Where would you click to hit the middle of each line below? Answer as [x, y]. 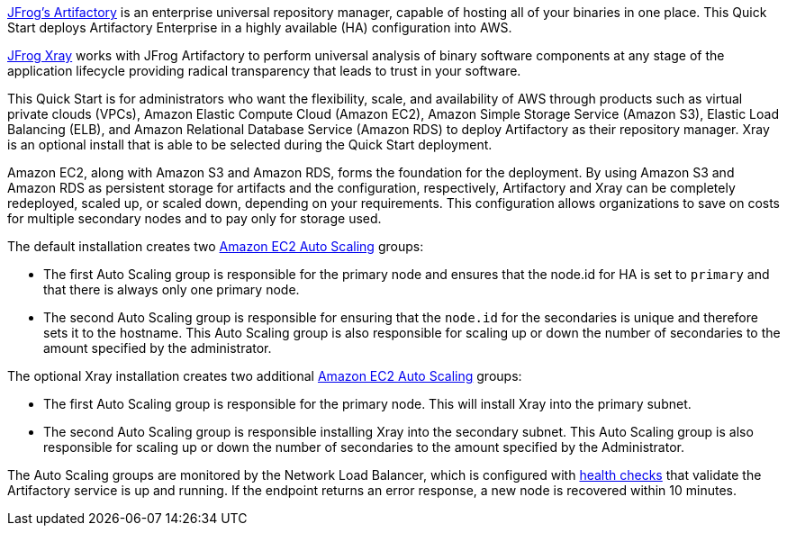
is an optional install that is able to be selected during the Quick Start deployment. [250, 145]
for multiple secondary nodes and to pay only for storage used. [194, 218]
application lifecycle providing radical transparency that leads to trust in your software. [264, 71]
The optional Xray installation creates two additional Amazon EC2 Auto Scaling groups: [265, 376]
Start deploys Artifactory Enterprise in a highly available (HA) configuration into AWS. [260, 27]
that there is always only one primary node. [172, 289]
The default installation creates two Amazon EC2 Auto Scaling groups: [216, 246]
